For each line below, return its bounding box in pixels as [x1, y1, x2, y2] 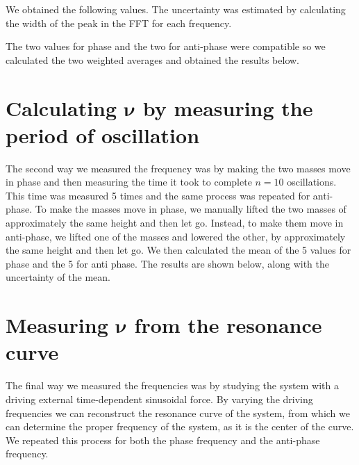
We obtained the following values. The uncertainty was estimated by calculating [6, 2, 346, 16]
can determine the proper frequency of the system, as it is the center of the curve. [6, 419, 354, 434]
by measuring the [142, 93, 313, 122]
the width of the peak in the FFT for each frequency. [6, 15, 232, 30]
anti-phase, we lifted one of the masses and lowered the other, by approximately [6, 229, 346, 243]
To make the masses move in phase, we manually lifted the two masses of [35, 202, 347, 216]
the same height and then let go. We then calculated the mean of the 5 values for [6, 243, 351, 257]
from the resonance [134, 311, 322, 339]
